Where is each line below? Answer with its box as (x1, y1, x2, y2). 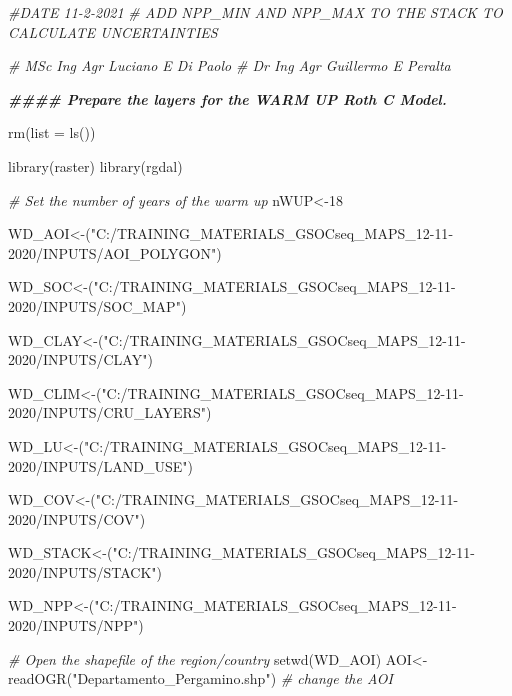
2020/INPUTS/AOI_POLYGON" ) (8, 242, 222, 263)
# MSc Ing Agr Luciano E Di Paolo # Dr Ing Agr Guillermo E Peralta (8, 55, 451, 76)
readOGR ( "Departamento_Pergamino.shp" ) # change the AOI (8, 668, 393, 689)
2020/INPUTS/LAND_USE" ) (8, 455, 193, 476)
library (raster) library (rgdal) (8, 155, 183, 176)
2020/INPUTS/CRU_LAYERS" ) (8, 402, 212, 423)
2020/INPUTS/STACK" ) (8, 561, 163, 582)
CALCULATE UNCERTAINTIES (8, 21, 218, 42)
